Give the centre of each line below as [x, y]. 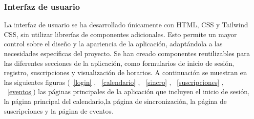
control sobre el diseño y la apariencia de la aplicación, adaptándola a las [113, 44]
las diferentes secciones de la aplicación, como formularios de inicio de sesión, [119, 63]
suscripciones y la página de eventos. [59, 110]
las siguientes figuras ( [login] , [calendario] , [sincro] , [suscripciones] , [114, 82]
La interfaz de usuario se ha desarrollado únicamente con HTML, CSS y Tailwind [126, 25]
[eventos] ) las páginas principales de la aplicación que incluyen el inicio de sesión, [128, 91]
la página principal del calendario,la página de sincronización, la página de [116, 101]
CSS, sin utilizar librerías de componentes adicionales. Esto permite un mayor [120, 34]
